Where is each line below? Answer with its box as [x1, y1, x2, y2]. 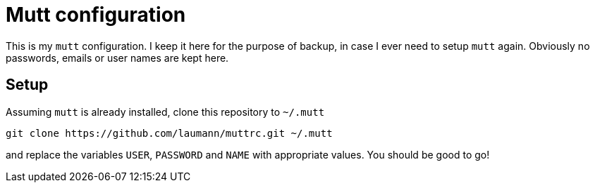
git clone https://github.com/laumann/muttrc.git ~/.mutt [6, 127, 333, 139]
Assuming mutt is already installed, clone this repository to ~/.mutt [6, 105, 325, 118]
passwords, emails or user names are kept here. [6, 51, 229, 64]
